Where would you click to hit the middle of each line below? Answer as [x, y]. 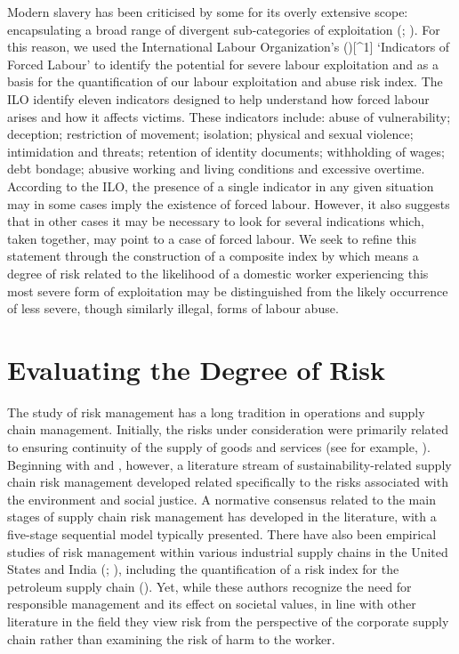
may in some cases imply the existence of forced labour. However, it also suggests [229, 203]
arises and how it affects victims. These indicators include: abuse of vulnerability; [229, 116]
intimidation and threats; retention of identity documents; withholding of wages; [226, 151]
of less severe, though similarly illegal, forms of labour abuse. [173, 308]
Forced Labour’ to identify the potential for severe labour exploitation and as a [223, 64]
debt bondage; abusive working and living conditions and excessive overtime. [216, 169]
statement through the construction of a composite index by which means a [213, 256]
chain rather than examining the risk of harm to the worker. [171, 638]
